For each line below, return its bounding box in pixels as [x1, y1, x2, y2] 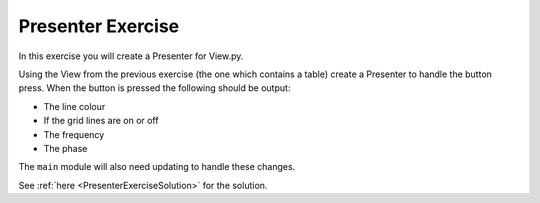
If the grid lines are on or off [43, 115, 159, 127]
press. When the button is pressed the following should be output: [18, 82, 291, 94]
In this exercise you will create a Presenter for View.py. [18, 50, 244, 62]
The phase [43, 142, 88, 154]
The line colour [43, 100, 106, 112]
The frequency [43, 128, 105, 140]
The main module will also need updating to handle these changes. [18, 161, 296, 173]
